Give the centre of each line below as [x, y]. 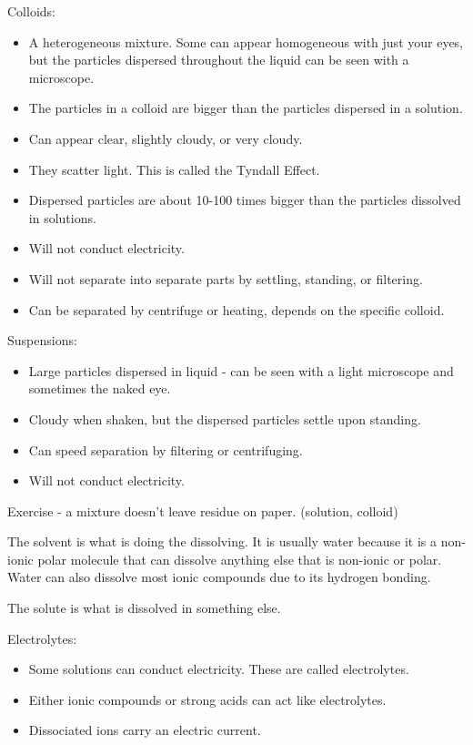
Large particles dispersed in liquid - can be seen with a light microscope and [241, 370]
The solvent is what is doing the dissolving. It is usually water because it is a [222, 541]
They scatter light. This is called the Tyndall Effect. [174, 169]
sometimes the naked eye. [100, 388]
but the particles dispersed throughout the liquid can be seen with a [219, 60]
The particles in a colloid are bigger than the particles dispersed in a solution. [246, 108]
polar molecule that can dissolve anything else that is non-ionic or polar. [240, 559]
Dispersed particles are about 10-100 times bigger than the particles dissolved [245, 200]
